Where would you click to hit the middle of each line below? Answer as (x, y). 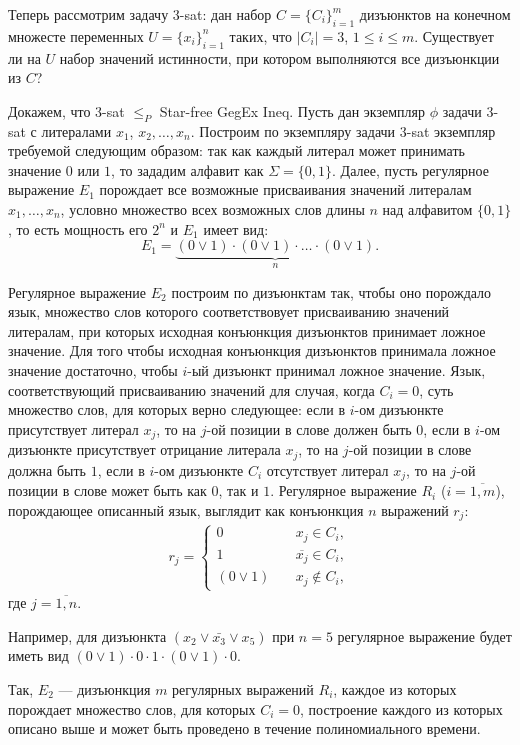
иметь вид (38, 655)
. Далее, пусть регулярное (410, 169)
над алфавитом (427, 208)
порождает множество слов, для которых (132, 708)
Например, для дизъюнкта (87, 635)
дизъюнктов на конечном (435, 14)
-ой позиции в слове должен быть (309, 428)
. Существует (454, 35)
